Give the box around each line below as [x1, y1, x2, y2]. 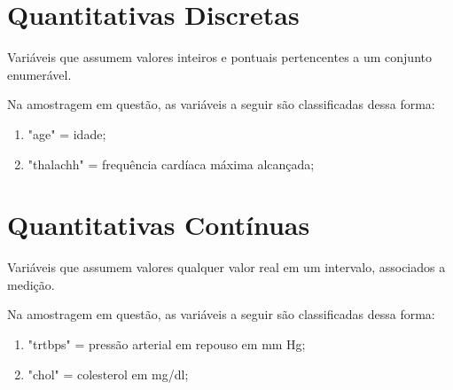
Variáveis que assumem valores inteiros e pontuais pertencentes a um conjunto [7, 48, 432, 66]
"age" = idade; [27, 124, 106, 143]
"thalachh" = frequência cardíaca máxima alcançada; [27, 154, 315, 173]
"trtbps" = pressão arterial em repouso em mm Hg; [27, 335, 306, 353]
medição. [7, 275, 55, 293]
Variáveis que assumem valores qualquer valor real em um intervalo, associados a [7, 258, 446, 277]
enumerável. [7, 65, 72, 83]
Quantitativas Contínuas [7, 207, 310, 243]
